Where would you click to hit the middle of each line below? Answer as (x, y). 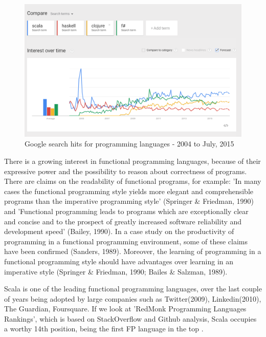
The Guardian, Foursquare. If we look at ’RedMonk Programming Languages (125, 309)
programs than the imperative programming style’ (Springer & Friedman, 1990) (129, 201)
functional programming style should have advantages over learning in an (119, 261)
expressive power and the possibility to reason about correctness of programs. (126, 171)
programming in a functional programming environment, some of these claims (126, 241)
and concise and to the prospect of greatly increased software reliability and (123, 221)
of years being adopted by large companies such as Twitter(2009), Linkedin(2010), (133, 298)
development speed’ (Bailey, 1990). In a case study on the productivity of (119, 231)
